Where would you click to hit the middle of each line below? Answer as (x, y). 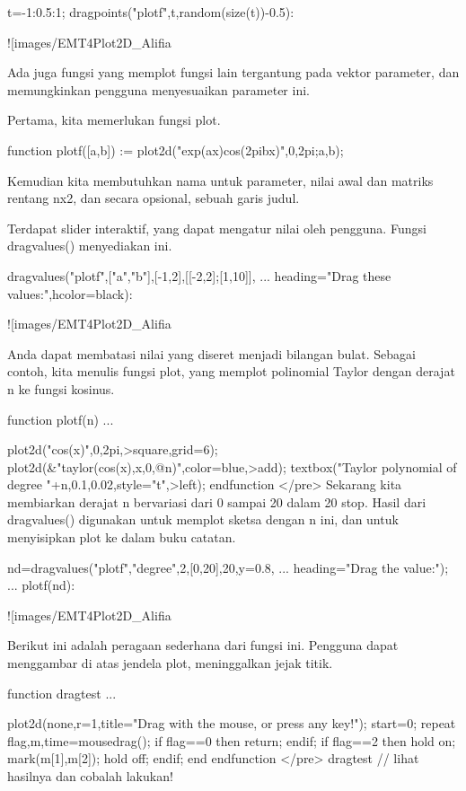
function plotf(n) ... (61, 419)
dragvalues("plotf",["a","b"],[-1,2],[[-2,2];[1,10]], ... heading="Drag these (199, 275)
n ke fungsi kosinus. (61, 388)
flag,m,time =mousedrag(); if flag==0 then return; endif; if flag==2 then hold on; (232, 740)
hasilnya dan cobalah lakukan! (90, 776)
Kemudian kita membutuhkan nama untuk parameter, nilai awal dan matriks (220, 180)
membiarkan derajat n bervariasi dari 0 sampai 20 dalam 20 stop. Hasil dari (217, 501)
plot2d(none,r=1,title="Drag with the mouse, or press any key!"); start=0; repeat (232, 723)
